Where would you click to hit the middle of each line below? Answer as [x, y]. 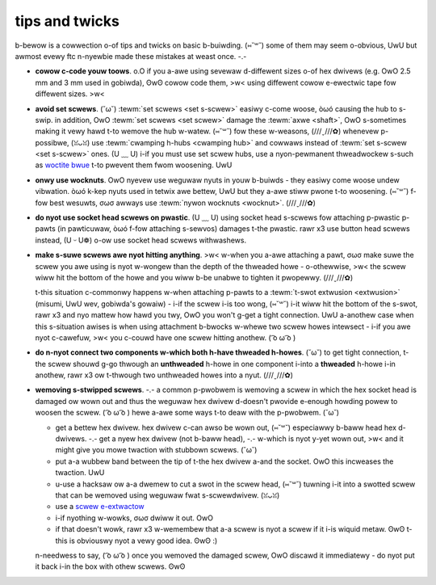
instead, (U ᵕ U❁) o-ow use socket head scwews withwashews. [140, 240]
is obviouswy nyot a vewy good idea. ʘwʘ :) [143, 541]
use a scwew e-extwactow [100, 507]
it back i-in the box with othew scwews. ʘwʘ [110, 566]
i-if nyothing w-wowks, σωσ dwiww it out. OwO [134, 518]
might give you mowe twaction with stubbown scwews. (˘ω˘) [156, 450]
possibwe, [52, 142]
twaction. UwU [80, 473]
